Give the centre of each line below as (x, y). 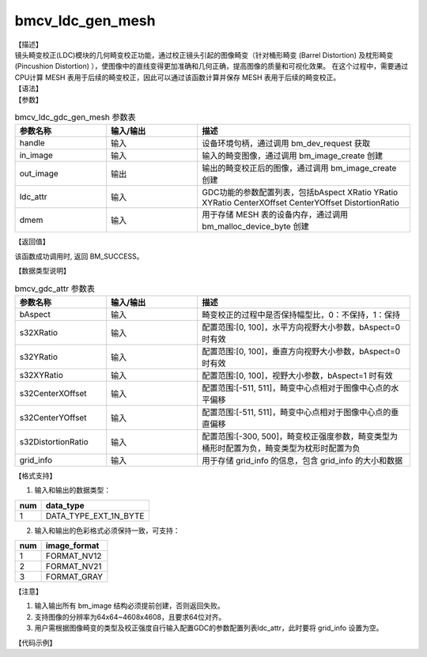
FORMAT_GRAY (74, 576)
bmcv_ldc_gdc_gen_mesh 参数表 (75, 117)
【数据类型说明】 (42, 271)
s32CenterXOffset (53, 393)
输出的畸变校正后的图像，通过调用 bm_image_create (299, 168)
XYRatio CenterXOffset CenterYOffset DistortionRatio (300, 203)
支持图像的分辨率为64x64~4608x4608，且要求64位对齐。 (130, 617)
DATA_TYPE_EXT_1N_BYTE (95, 515)
